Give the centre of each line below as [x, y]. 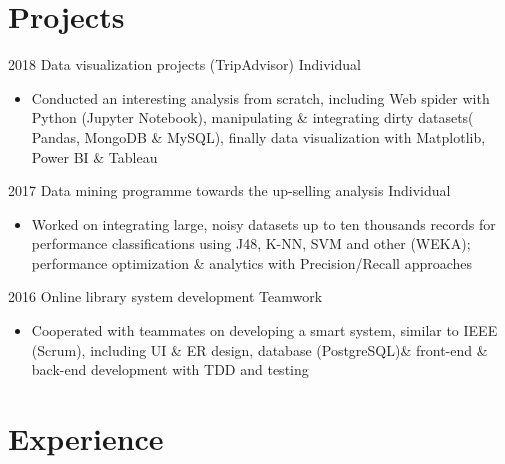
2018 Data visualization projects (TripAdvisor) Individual [184, 64]
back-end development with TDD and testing [170, 369]
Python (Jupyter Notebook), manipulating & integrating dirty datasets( [252, 117]
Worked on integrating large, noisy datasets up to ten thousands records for [263, 223]
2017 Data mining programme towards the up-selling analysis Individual [229, 190]
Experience [86, 438]
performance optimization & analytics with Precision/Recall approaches [252, 262]
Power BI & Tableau [94, 156]
